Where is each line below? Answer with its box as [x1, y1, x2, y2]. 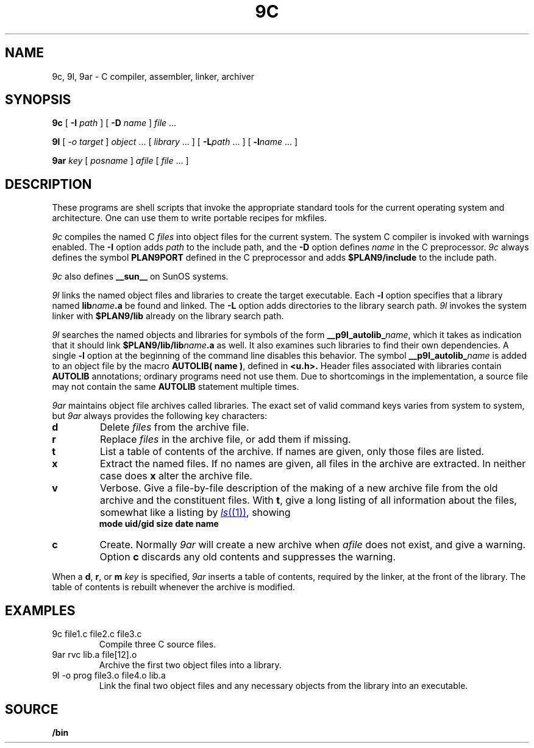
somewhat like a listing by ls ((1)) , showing [99, 506, 291, 519]
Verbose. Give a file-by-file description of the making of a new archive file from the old [99, 482, 498, 495]
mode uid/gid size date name [99, 518, 219, 529]
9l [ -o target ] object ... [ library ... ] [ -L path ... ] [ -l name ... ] [52, 136, 298, 147]
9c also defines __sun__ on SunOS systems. [52, 271, 229, 282]
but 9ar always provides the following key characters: [52, 411, 268, 422]
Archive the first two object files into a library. [99, 660, 282, 671]
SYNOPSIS [5, 92, 71, 108]
